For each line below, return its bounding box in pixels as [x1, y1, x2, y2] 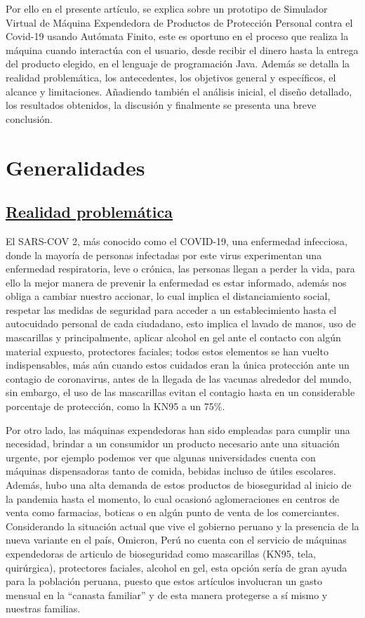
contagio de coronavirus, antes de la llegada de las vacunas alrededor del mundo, [6, 371, 352, 386]
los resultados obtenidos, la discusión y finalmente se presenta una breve [6, 98, 317, 112]
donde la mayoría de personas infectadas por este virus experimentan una [6, 247, 322, 262]
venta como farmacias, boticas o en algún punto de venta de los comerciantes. [6, 505, 340, 520]
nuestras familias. [6, 601, 81, 616]
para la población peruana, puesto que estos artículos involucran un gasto [6, 574, 322, 589]
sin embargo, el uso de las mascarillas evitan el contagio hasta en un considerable [6, 385, 355, 400]
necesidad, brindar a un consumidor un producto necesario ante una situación [6, 436, 340, 451]
